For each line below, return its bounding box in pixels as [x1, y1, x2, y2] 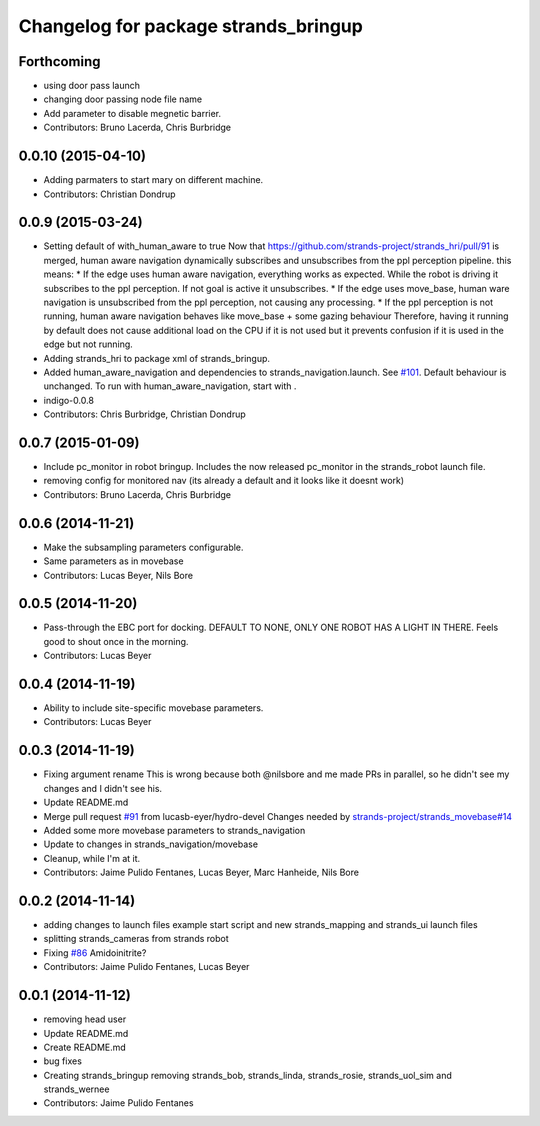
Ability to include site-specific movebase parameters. [43, 702, 264, 714]
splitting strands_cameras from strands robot [43, 933, 229, 945]
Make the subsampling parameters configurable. [43, 541, 244, 553]
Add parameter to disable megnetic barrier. [43, 107, 222, 119]
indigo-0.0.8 [43, 394, 95, 406]
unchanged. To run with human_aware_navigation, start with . [43, 380, 297, 392]
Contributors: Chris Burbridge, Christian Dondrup [43, 408, 247, 420]
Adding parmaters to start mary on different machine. [43, 174, 264, 186]
